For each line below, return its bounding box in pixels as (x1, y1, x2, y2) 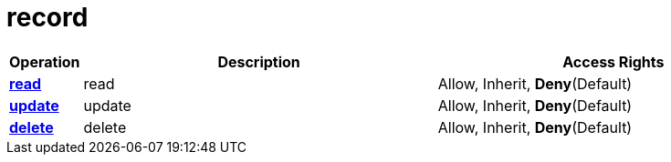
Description (217, 52, 300, 71)
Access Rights (562, 52, 665, 71)
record (6, 2, 89, 33)
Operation (9, 52, 80, 71)
